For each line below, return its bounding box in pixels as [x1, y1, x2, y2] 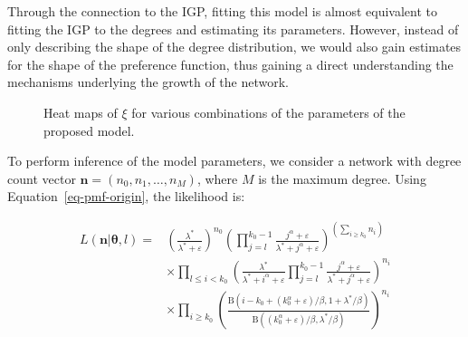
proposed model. [43, 120, 135, 140]
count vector [7, 168, 76, 188]
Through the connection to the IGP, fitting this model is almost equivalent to [7, 2, 438, 20]
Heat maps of [43, 102, 118, 121]
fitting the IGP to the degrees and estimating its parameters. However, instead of [7, 19, 459, 38]
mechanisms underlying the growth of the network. [7, 72, 289, 91]
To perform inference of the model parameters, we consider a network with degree [7, 151, 462, 170]
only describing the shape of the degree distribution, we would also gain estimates [7, 37, 462, 56]
